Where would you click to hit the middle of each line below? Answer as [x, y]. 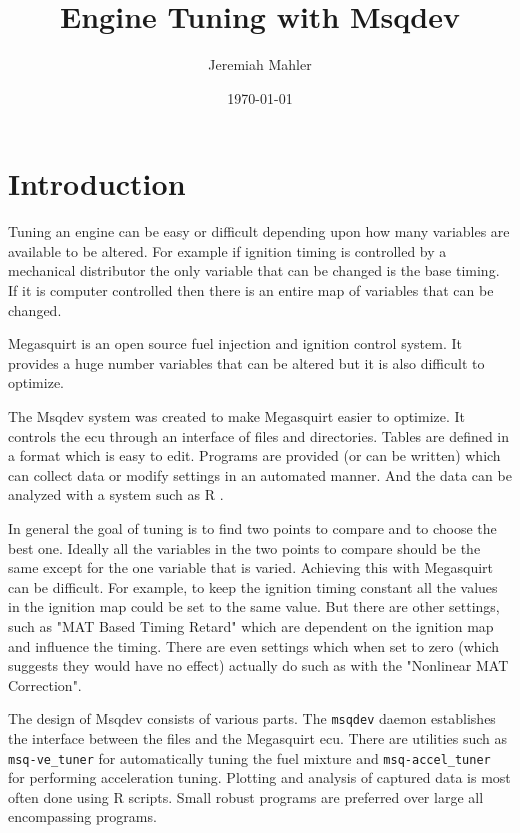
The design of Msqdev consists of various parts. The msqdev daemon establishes [252, 718]
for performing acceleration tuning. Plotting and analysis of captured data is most [259, 777]
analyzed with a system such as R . [116, 494]
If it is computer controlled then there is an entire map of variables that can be [251, 290]
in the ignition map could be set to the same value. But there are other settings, [254, 606]
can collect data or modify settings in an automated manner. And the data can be [260, 474]
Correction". [45, 684]
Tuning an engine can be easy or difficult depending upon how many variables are [259, 231]
